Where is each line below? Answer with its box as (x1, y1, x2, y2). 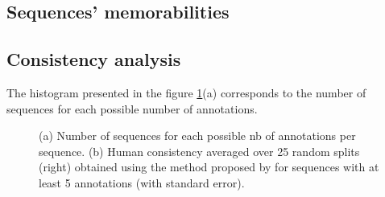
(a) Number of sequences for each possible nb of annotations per (39, 127, 356, 144)
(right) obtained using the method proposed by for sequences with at (39, 158, 379, 175)
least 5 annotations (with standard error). (39, 174, 245, 191)
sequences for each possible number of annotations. (6, 100, 258, 117)
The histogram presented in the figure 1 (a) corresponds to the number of (6, 84, 366, 101)
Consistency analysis (6, 47, 181, 72)
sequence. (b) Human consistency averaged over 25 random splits (39, 142, 360, 159)
